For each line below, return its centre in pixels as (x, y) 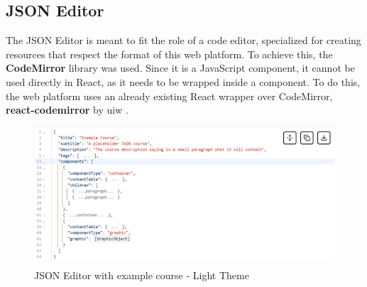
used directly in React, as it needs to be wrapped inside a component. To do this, (183, 81)
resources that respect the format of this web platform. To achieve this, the (169, 54)
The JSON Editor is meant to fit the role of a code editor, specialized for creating (183, 40)
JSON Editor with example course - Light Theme (142, 275)
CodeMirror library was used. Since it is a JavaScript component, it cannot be (180, 68)
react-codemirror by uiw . (67, 110)
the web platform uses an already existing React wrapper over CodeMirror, (169, 96)
